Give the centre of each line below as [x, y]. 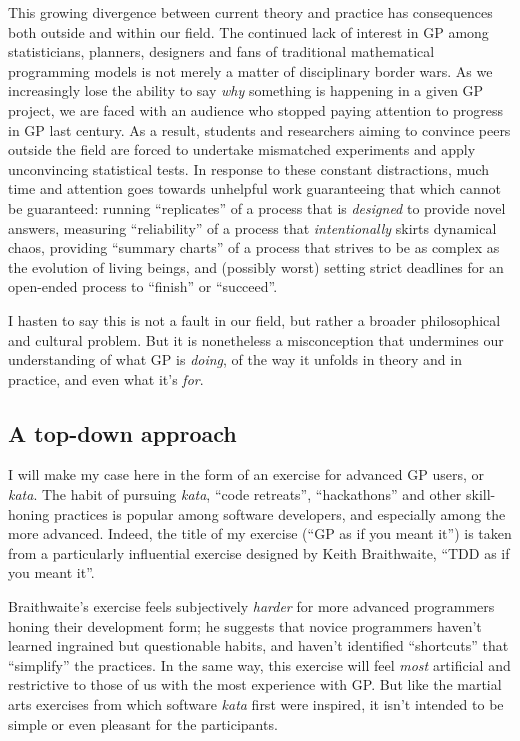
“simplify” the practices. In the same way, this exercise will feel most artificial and [259, 664]
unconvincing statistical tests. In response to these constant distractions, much [249, 168]
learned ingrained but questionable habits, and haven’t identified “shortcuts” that [258, 645]
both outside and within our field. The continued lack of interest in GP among [248, 31]
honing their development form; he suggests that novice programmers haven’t [245, 625]
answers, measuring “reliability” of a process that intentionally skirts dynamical [252, 227]
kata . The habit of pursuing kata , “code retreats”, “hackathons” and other [235, 494]
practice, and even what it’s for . [106, 378]
